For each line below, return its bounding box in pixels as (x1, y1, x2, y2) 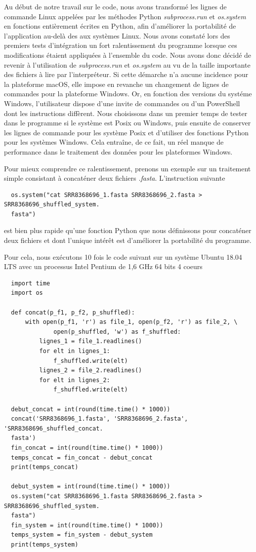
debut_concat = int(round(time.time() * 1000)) (11, 405, 171, 413)
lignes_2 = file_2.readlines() (39, 367, 142, 374)
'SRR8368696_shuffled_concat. (4, 425, 103, 432)
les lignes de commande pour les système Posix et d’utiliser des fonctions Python (4, 127, 249, 137)
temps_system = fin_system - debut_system (11, 531, 153, 539)
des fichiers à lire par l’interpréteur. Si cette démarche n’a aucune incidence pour (4, 69, 249, 79)
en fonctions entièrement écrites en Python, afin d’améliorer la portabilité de (4, 21, 236, 31)
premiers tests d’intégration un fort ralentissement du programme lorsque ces (4, 40, 237, 50)
